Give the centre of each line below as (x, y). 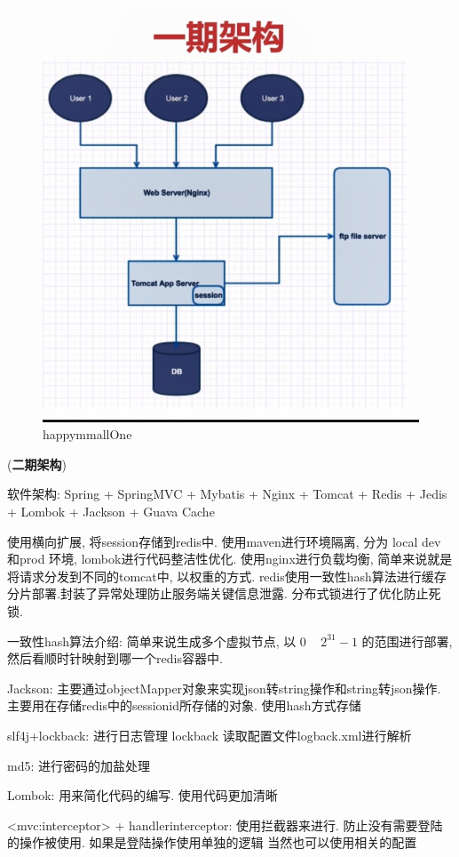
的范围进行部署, (407, 641)
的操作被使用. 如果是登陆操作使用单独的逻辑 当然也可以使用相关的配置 (212, 842)
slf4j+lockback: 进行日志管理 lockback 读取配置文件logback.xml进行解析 (210, 736)
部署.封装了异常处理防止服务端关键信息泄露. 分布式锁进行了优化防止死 (236, 593)
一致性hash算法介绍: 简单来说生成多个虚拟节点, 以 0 (157, 641)
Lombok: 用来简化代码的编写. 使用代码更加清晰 (142, 795)
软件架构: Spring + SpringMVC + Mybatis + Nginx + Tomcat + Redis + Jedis (227, 494)
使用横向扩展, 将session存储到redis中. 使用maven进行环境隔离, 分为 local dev (224, 541)
